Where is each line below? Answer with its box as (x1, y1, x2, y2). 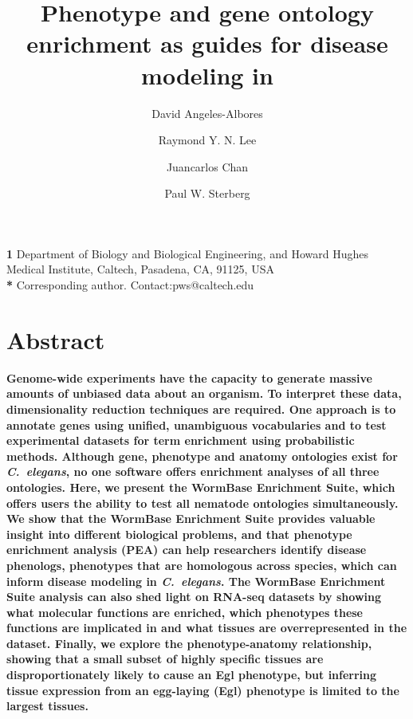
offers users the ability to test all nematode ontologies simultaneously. (6, 494, 399, 511)
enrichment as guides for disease (26, 27, 388, 60)
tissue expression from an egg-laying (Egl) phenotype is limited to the (6, 682, 399, 698)
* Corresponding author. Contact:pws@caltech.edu (6, 277, 254, 293)
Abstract (6, 323, 105, 356)
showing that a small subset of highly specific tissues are (6, 650, 324, 667)
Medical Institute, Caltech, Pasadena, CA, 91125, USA (6, 261, 274, 277)
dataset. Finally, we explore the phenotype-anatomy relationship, (6, 635, 372, 651)
